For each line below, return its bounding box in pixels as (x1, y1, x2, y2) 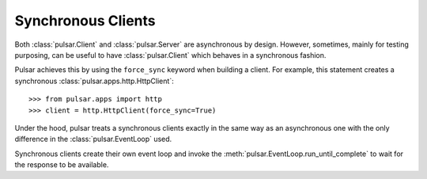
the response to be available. (14, 160, 109, 169)
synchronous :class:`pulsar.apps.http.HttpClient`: (14, 76, 174, 86)
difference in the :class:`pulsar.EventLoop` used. (14, 135, 172, 144)
